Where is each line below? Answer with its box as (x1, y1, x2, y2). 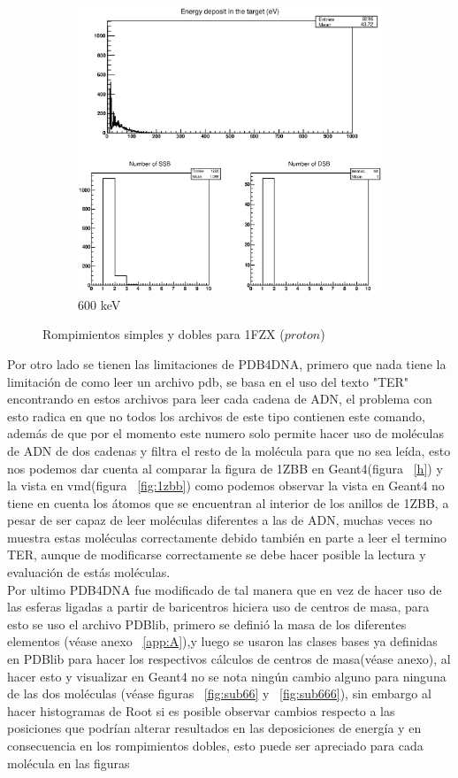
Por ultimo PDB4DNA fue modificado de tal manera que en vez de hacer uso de (7, 580, 442, 598)
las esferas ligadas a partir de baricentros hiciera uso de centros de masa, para (7, 597, 430, 616)
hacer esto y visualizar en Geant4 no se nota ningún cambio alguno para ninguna (7, 666, 447, 685)
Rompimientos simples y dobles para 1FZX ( (42, 325, 285, 343)
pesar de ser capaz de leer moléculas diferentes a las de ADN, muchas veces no (7, 511, 432, 529)
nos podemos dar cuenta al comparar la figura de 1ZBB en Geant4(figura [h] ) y (7, 458, 443, 477)
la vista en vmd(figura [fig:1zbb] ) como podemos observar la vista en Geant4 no (7, 476, 445, 495)
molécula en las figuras (7, 753, 130, 772)
